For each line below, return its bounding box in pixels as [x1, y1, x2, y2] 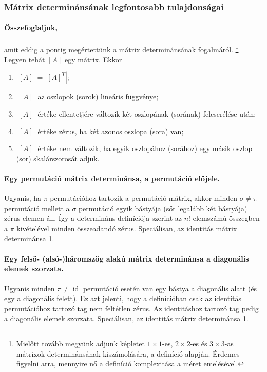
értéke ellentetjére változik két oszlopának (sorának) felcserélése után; [37, 108, 256, 119]
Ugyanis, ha [4, 193, 42, 203]
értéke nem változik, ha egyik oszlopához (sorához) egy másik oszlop [37, 143, 253, 154]
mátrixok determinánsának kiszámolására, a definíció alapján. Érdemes [16, 348, 240, 359]
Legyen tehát [4, 53, 45, 64]
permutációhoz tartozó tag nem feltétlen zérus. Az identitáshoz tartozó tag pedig [4, 303, 259, 313]
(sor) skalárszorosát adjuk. [16, 153, 100, 163]
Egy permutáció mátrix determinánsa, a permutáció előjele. [4, 173, 220, 184]
